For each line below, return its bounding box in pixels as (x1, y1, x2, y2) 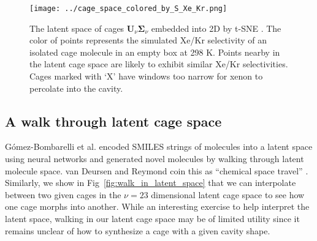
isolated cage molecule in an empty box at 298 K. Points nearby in (29, 45, 280, 58)
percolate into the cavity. (29, 81, 123, 94)
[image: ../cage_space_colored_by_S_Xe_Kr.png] (29, 4, 227, 13)
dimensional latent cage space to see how (151, 188, 305, 201)
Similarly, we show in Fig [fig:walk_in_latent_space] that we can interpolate (5, 176, 296, 189)
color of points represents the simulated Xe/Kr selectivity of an (29, 34, 267, 46)
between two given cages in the (5, 188, 121, 201)
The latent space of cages (29, 21, 124, 34)
